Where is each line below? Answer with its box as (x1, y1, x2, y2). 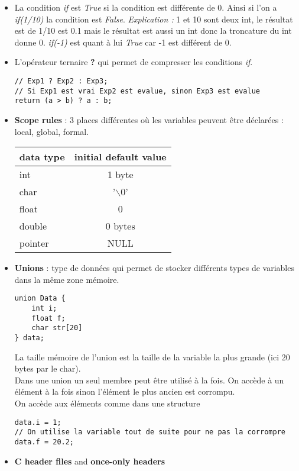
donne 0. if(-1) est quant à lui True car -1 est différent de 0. (14, 36, 232, 48)
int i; (31, 304, 57, 312)
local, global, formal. (14, 125, 89, 137)
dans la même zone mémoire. (14, 273, 119, 285)
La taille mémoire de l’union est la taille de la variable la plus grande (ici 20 (14, 350, 290, 363)
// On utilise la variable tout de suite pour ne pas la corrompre (14, 428, 285, 437)
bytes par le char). (14, 362, 81, 375)
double (19, 219, 47, 233)
